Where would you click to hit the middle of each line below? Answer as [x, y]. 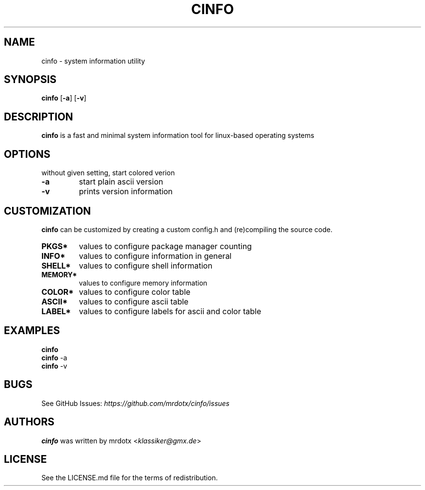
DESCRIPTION [39, 117]
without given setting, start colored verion [108, 173]
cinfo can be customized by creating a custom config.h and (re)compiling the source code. [187, 229]
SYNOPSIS [30, 80]
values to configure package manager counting [165, 246]
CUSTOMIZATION [48, 211]
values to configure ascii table [134, 301]
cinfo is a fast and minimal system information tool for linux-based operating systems [178, 135]
